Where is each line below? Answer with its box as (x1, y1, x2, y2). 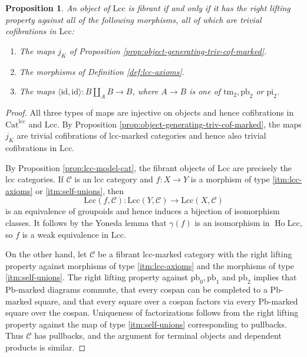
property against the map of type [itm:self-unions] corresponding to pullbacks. (5, 317, 287, 330)
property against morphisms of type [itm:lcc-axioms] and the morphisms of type (5, 259, 294, 271)
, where (132, 85, 159, 97)
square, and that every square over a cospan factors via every (34, 294, 256, 307)
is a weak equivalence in (22, 228, 108, 240)
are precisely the (232, 161, 292, 173)
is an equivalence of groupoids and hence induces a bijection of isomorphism (5, 205, 280, 217)
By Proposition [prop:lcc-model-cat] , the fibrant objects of (5, 161, 215, 173)
